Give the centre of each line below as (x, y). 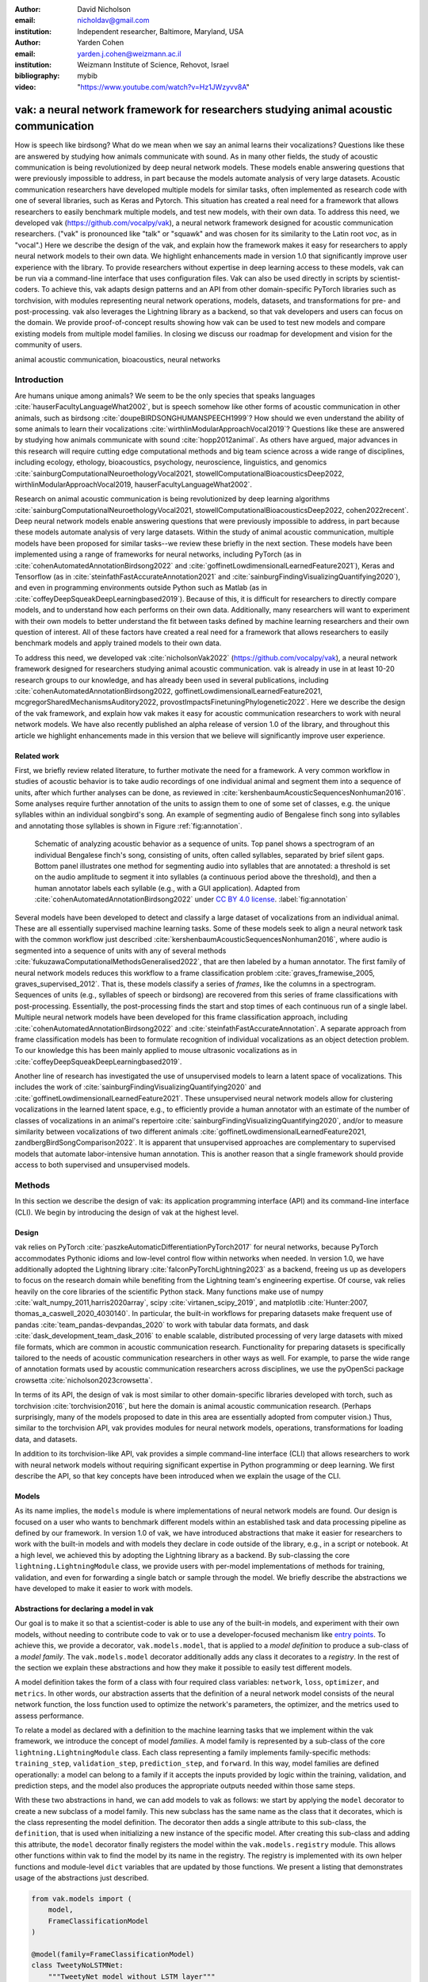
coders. (27, 289)
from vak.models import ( (82, 1899)
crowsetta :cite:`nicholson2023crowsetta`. (84, 1380)
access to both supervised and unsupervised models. (102, 1165)
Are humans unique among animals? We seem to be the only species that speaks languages (165, 396)
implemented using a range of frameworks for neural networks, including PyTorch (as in (158, 554)
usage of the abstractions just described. (82, 1878)
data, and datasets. (46, 1439)
